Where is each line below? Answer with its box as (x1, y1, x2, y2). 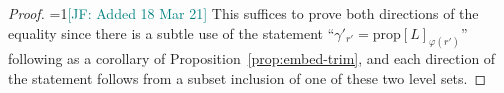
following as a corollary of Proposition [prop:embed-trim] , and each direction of (8, 48, 496, 69)
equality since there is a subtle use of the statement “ (8, 22, 335, 43)
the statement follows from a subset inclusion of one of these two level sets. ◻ (8, 68, 487, 89)
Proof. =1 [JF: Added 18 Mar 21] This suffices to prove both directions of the (8, 3, 479, 23)
